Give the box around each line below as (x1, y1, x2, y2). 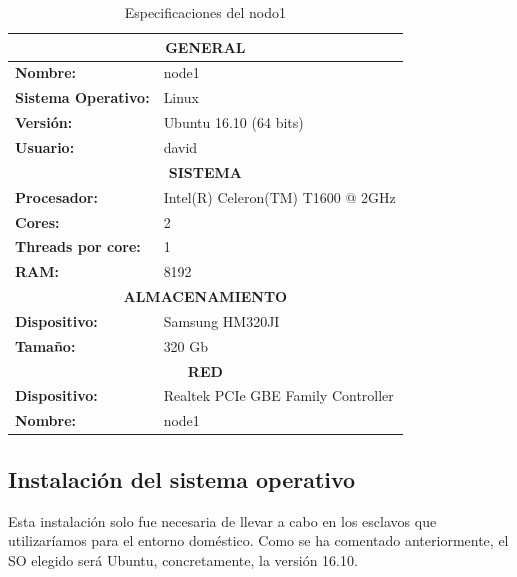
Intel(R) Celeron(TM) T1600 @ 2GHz (163, 186, 396, 207)
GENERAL (165, 36, 246, 57)
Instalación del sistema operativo (8, 463, 356, 494)
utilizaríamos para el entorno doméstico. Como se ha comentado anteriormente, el (8, 530, 509, 551)
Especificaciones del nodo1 (124, 2, 287, 22)
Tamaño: (15, 335, 76, 356)
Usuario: (15, 136, 75, 157)
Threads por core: (15, 236, 141, 257)
